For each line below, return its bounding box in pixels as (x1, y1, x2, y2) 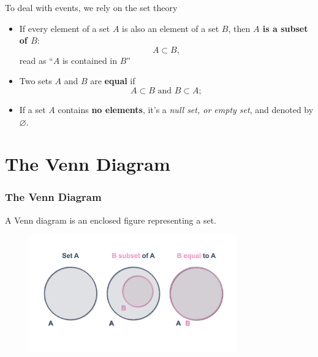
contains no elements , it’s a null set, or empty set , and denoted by (58, 103, 314, 116)
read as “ (19, 53, 53, 66)
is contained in (62, 53, 118, 66)
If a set (19, 103, 46, 116)
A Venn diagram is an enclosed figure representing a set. (5, 213, 217, 226)
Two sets (19, 74, 52, 87)
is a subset (262, 22, 308, 34)
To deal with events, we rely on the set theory (5, 1, 178, 14)
